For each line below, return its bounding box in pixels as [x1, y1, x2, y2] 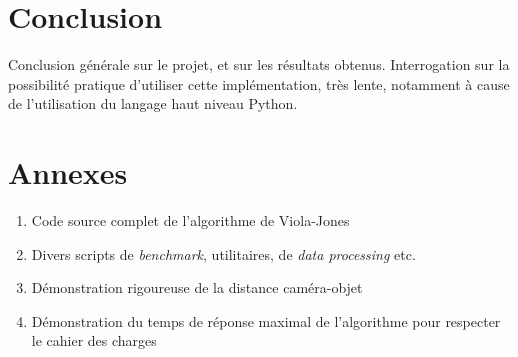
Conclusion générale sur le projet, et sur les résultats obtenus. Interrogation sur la [8, 54, 510, 75]
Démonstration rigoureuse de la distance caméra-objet [31, 277, 363, 298]
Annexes [8, 152, 128, 193]
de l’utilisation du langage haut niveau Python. [8, 93, 298, 114]
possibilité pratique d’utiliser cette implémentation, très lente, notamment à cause [8, 73, 510, 94]
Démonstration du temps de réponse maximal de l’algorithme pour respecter [31, 310, 501, 331]
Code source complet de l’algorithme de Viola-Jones [31, 210, 350, 231]
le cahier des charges [31, 330, 157, 351]
